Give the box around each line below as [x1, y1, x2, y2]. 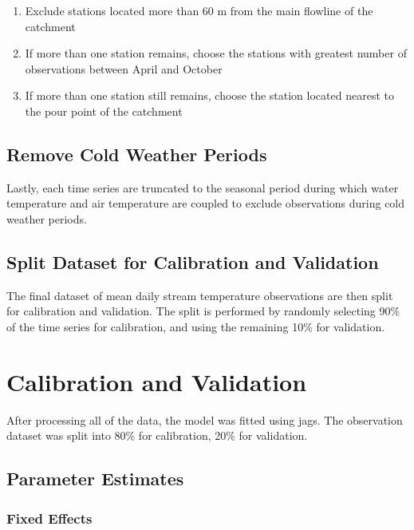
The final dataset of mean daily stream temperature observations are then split [6, 287, 393, 303]
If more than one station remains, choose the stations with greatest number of [25, 45, 407, 61]
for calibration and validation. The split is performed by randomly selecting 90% [6, 303, 400, 319]
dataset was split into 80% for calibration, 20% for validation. [6, 427, 308, 444]
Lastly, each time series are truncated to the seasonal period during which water [6, 179, 399, 196]
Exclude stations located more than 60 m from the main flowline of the [25, 2, 373, 18]
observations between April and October [25, 60, 223, 77]
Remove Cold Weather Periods [6, 141, 267, 166]
